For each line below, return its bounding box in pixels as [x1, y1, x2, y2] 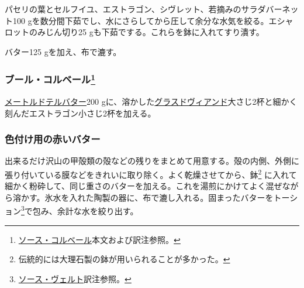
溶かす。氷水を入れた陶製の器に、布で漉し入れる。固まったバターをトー [12, 191, 290, 203]
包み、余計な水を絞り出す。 [32, 205, 139, 217]
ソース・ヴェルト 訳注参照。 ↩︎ [18, 272, 132, 284]
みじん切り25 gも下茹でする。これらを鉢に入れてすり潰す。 [37, 26, 264, 38]
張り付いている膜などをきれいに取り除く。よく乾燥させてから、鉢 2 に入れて [5, 167, 297, 180]
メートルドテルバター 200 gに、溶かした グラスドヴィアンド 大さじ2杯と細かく [5, 95, 298, 108]
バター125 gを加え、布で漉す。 [5, 45, 122, 57]
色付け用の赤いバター [5, 132, 101, 146]
